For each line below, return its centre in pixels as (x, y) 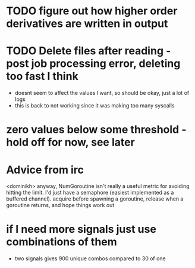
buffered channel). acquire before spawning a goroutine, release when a (95, 199)
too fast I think (42, 76)
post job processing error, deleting (93, 64)
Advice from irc (45, 170)
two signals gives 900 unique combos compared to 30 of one (90, 258)
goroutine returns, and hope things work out (60, 205)
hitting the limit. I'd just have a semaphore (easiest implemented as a (90, 193)
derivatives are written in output (87, 24)
